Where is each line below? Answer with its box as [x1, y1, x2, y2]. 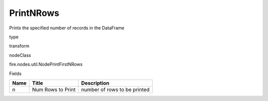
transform [9, 43, 30, 49]
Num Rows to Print [32, 86, 76, 93]
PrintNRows [9, 7, 60, 18]
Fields [9, 70, 22, 77]
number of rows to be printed [81, 86, 150, 93]
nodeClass [9, 52, 31, 58]
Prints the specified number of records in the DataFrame [9, 25, 125, 31]
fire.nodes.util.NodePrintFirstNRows [9, 61, 83, 67]
